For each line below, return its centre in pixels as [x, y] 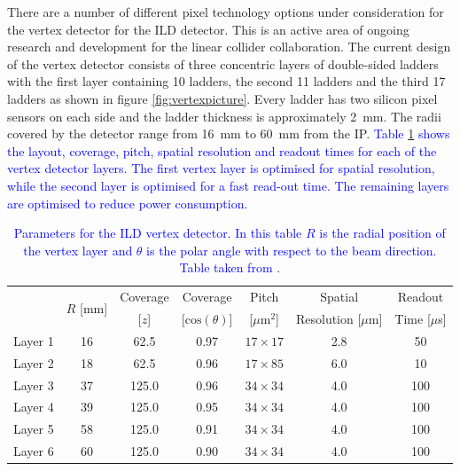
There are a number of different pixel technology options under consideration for [226, 12]
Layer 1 [34, 340]
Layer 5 [34, 429]
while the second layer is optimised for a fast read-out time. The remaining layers [228, 185]
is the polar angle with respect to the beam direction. [292, 250]
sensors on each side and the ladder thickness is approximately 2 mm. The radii [224, 116]
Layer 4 [34, 407]
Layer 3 [34, 385]
